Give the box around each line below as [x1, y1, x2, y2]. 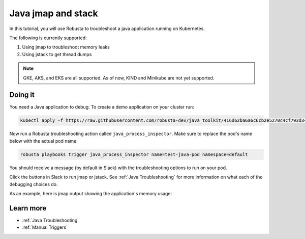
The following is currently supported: [9, 35, 87, 41]
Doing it [9, 91, 35, 99]
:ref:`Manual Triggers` [22, 224, 68, 230]
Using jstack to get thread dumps [22, 51, 92, 57]
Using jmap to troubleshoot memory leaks [22, 44, 110, 50]
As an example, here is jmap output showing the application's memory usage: [9, 190, 172, 196]
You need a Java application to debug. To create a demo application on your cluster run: [9, 104, 194, 110]
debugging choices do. [9, 181, 58, 187]
